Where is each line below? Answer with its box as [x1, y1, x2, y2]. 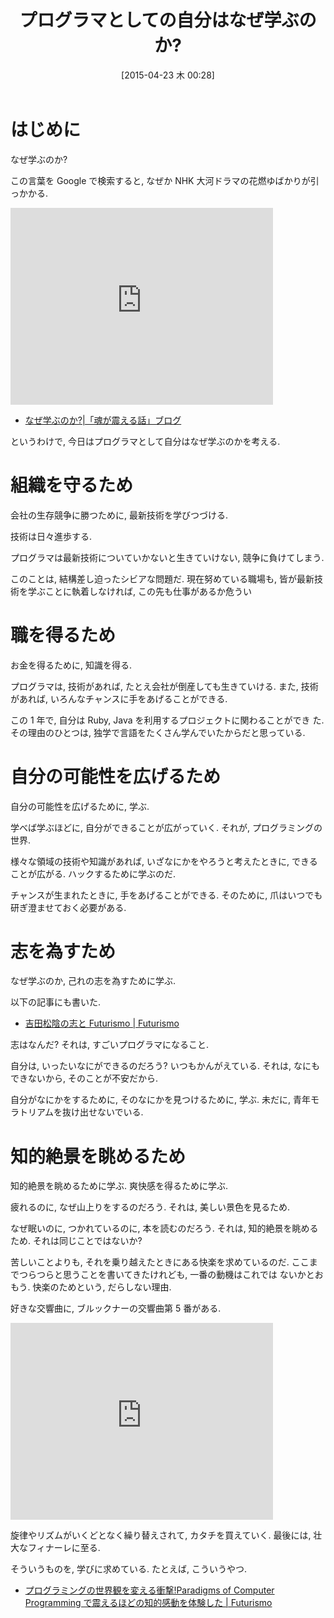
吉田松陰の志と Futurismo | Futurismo [24, 1017, 180, 1030]
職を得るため [10, 624, 117, 646]
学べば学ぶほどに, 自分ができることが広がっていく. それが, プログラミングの [10, 821, 323, 833]
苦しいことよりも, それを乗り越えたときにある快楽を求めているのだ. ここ [10, 1256, 310, 1268]
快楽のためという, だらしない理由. [32, 1281, 172, 1293]
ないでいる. [97, 1106, 144, 1118]
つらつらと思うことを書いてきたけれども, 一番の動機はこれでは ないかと [18, 1269, 315, 1281]
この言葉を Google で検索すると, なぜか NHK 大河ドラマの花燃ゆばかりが [10, 174, 311, 186]
